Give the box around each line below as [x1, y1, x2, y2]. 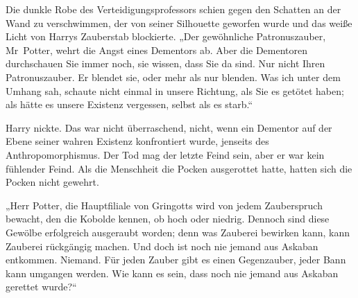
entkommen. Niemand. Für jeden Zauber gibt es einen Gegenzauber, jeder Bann [6, 252, 346, 267]
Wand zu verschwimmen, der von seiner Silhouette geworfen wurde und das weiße [6, 15, 352, 30]
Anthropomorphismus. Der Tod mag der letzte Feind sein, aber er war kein [6, 147, 325, 161]
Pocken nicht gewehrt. [6, 175, 99, 189]
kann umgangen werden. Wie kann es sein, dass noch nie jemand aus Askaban [6, 265, 339, 280]
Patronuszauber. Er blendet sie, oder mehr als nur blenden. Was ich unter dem [6, 69, 341, 84]
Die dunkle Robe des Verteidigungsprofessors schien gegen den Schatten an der [6, 2, 341, 16]
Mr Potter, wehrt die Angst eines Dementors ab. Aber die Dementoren [6, 42, 308, 57]
